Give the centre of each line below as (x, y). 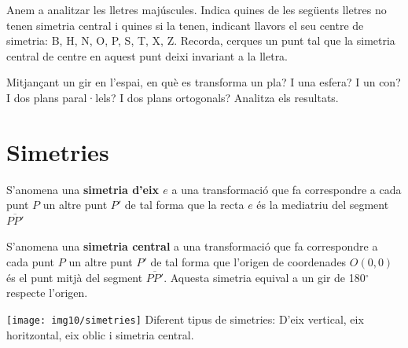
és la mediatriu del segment (323, 205)
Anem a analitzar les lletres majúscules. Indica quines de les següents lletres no (197, 9)
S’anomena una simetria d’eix (83, 189)
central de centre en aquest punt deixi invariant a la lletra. (147, 55)
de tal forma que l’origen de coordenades (248, 262)
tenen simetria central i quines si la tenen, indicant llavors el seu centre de (185, 25)
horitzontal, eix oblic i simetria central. (100, 334)
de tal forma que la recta (184, 205)
